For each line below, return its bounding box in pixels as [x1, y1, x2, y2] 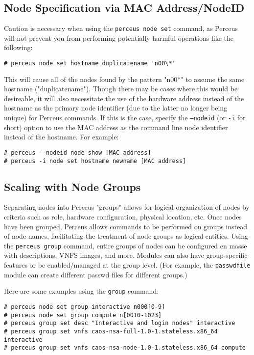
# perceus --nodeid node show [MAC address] [4, 149, 151, 156]
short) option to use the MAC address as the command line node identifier [4, 122, 228, 132]
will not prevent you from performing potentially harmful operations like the [4, 32, 233, 43]
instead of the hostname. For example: [4, 132, 119, 142]
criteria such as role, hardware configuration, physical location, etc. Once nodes [4, 212, 242, 222]
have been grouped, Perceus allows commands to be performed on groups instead [4, 221, 247, 231]
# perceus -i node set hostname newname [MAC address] [4, 157, 186, 164]
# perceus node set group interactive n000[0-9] [4, 303, 165, 310]
